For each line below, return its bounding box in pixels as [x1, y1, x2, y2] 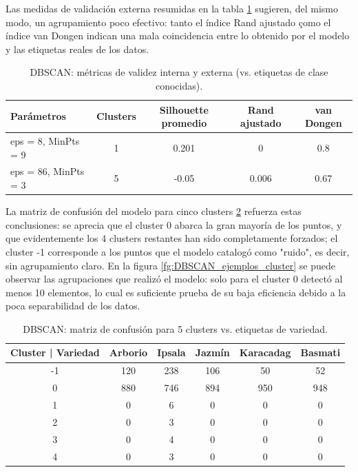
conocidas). [155, 78, 203, 92]
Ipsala [157, 345, 186, 360]
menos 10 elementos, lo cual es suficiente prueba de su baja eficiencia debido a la [6, 285, 346, 299]
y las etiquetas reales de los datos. [6, 41, 149, 56]
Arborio [109, 345, 148, 360]
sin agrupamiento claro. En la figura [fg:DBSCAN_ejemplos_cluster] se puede [6, 258, 336, 272]
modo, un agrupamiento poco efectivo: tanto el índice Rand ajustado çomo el [6, 14, 331, 29]
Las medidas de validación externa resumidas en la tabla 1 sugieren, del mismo [6, 1, 338, 15]
